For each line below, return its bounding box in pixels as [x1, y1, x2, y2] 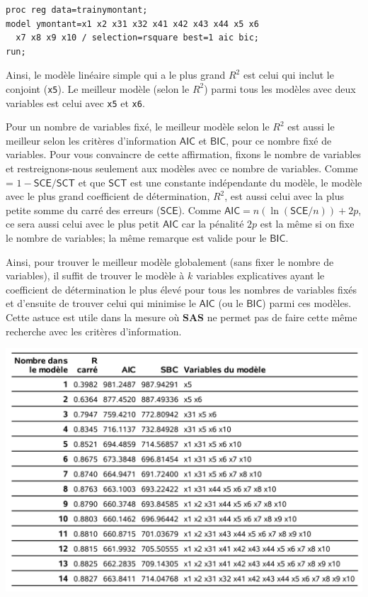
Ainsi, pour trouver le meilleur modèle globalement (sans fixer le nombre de [6, 254, 334, 269]
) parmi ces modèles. [262, 296, 352, 311]
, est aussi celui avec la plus [224, 189, 344, 203]
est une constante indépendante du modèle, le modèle [130, 174, 362, 189]
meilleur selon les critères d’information [6, 133, 177, 147]
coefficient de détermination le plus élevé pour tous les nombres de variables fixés [6, 281, 357, 296]
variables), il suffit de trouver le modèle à [6, 268, 185, 283]
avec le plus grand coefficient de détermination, [6, 189, 210, 203]
